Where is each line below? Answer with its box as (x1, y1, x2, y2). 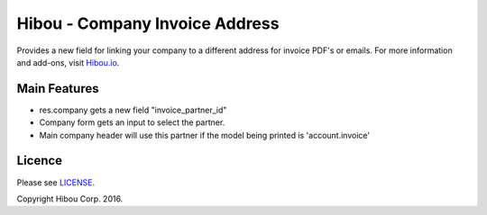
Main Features (16, 81, 99, 96)
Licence (16, 153, 63, 168)
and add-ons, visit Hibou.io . (16, 57, 120, 67)
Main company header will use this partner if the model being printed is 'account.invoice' (39, 130, 370, 140)
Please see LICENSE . (16, 176, 95, 188)
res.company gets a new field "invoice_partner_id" (39, 104, 227, 115)
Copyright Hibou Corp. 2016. (16, 193, 124, 204)
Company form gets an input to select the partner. (39, 117, 225, 128)
